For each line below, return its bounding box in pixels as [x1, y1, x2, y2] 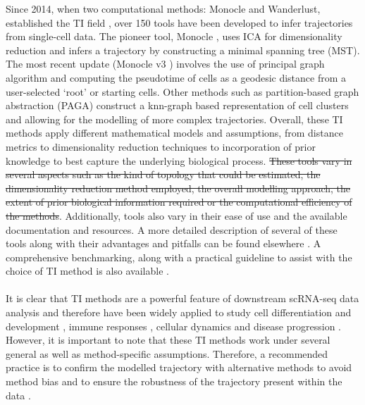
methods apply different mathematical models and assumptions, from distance [6, 125, 343, 140]
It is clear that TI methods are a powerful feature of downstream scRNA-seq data [6, 291, 359, 306]
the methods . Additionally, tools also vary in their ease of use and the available [6, 208, 347, 223]
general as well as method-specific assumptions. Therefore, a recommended [6, 346, 328, 361]
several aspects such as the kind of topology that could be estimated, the [6, 167, 321, 182]
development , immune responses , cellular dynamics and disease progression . [6, 318, 341, 333]
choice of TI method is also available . [6, 263, 169, 278]
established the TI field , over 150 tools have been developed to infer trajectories [6, 15, 353, 30]
